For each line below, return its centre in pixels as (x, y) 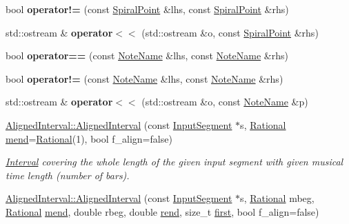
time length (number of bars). (68, 175)
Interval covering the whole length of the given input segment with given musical (174, 162)
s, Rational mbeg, (277, 198)
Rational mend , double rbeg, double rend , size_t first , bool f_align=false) (162, 211)
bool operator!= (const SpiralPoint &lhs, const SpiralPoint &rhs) (147, 9)
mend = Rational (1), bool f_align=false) (89, 138)
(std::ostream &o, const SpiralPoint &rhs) (230, 32)
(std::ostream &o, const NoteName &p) (225, 102)
